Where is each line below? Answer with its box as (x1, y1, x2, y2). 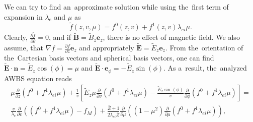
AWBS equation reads (4, 73, 72, 83)
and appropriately (79, 42, 134, 53)
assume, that (4, 42, 43, 53)
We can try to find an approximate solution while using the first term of (4, 2, 229, 12)
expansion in (4, 11, 43, 22)
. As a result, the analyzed (163, 63, 247, 73)
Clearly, (4, 32, 28, 42)
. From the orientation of (165, 42, 243, 53)
